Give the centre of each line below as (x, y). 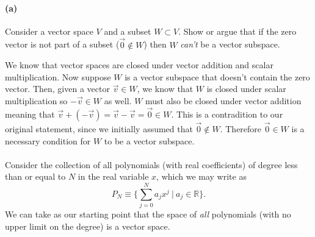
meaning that (30, 114)
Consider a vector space (49, 31)
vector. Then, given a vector (57, 89)
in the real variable (113, 176)
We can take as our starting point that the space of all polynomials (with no (148, 214)
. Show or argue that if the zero (237, 31)
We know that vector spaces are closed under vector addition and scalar (139, 65)
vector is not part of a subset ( (62, 44)
